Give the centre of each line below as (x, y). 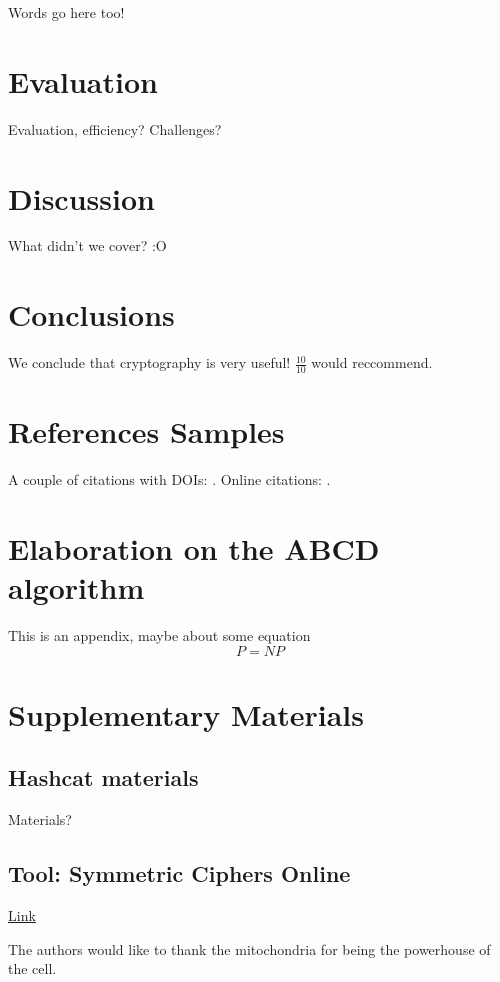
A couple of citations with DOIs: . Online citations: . (169, 479)
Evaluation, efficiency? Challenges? (115, 128)
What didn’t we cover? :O (87, 245)
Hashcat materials (103, 777)
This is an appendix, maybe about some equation (159, 635)
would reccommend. (372, 362)
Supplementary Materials (186, 713)
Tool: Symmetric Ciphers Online (179, 873)
